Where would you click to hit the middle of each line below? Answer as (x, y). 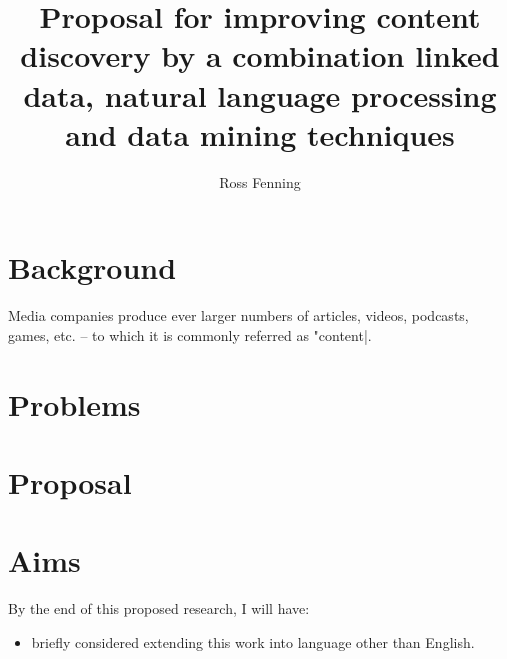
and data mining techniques (260, 133)
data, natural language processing (260, 94)
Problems (74, 403)
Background (92, 267)
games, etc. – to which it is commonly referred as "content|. (190, 334)
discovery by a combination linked (260, 55)
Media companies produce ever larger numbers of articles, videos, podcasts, (238, 315)
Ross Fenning (260, 181)
